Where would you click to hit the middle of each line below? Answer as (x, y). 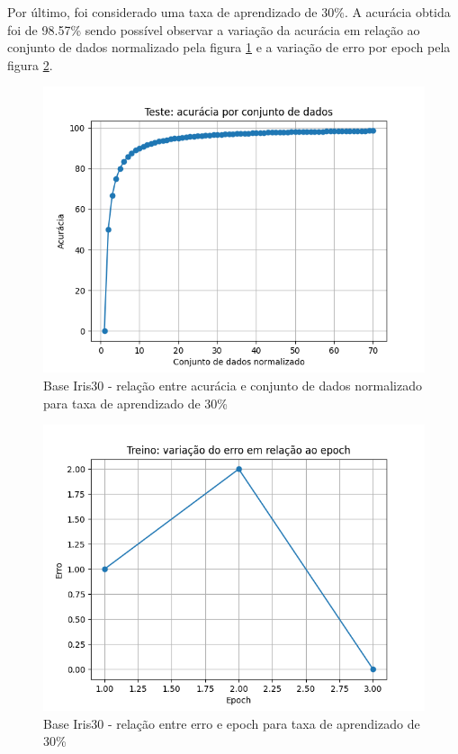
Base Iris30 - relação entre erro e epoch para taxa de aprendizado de (232, 723)
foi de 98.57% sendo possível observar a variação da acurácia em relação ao (214, 29)
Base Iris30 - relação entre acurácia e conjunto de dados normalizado (233, 385)
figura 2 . (30, 64)
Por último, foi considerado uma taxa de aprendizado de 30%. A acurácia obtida (229, 12)
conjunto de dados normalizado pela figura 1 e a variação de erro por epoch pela (229, 47)
